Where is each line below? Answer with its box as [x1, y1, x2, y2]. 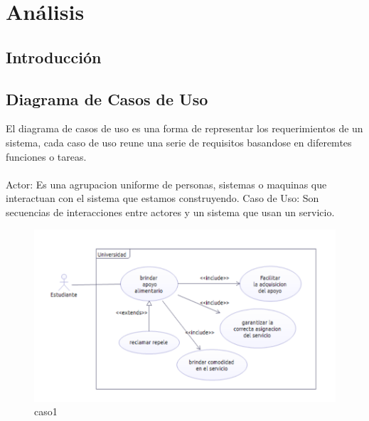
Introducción [6, 46, 102, 68]
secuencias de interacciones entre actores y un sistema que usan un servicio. [6, 204, 335, 219]
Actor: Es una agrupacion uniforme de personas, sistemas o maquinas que [6, 176, 327, 191]
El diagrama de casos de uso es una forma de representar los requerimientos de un [6, 121, 363, 136]
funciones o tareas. [6, 149, 87, 164]
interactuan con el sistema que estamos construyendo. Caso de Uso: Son [6, 191, 319, 206]
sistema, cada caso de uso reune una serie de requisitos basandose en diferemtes [6, 134, 352, 149]
